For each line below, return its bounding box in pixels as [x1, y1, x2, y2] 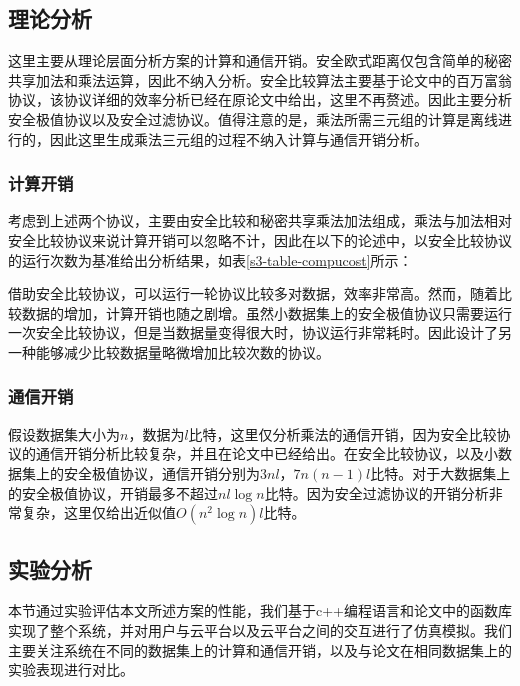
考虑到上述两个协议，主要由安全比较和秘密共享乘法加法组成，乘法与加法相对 [8, 210, 512, 231]
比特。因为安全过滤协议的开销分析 [264, 482, 489, 503]
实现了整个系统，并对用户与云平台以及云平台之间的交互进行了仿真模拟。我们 [8, 619, 512, 640]
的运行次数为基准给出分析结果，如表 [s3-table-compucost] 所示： [8, 249, 413, 270]
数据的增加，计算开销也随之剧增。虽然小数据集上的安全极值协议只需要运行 [21, 302, 512, 323]
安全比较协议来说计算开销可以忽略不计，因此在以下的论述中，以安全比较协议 [8, 229, 512, 250]
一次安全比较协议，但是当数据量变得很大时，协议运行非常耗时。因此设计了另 [8, 322, 512, 343]
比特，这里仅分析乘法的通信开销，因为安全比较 [188, 423, 497, 444]
